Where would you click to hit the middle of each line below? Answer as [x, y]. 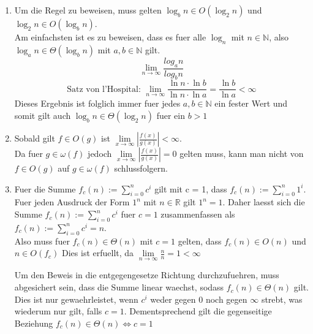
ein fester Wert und [251, 103]
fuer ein [171, 116]
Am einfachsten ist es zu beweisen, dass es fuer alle [110, 37]
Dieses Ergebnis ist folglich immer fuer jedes [97, 103]
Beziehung [34, 323]
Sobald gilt [35, 138]
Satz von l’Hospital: [104, 89]
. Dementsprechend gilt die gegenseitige [198, 311]
